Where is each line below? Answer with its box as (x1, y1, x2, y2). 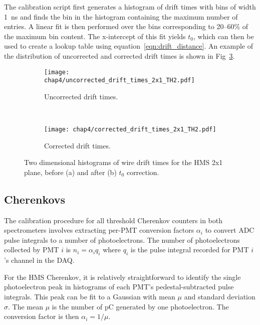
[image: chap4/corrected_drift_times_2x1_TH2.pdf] (44, 126, 216, 133)
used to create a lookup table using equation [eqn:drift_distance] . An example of (4, 41, 253, 51)
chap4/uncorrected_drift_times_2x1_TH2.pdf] (44, 77, 195, 84)
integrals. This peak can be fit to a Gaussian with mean (4, 291, 175, 302)
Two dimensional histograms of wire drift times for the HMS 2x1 (24, 157, 223, 168)
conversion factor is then (4, 311, 79, 321)
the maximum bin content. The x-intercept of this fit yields (4, 31, 186, 41)
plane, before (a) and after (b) (24, 167, 117, 177)
